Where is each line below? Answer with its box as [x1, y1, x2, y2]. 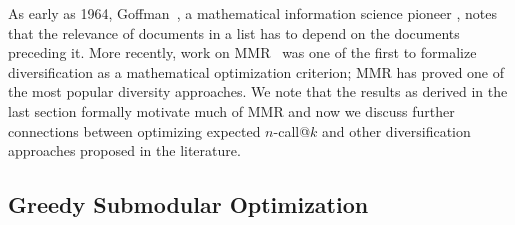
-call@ [273, 120, 311, 141]
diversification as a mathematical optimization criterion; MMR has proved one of [8, 61, 505, 82]
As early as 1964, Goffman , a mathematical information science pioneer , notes [8, 3, 497, 23]
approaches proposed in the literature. [8, 140, 241, 161]
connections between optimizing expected [8, 120, 261, 141]
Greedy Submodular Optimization [8, 189, 369, 220]
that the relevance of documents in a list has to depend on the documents [8, 22, 460, 43]
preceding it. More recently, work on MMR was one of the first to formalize [8, 42, 477, 63]
